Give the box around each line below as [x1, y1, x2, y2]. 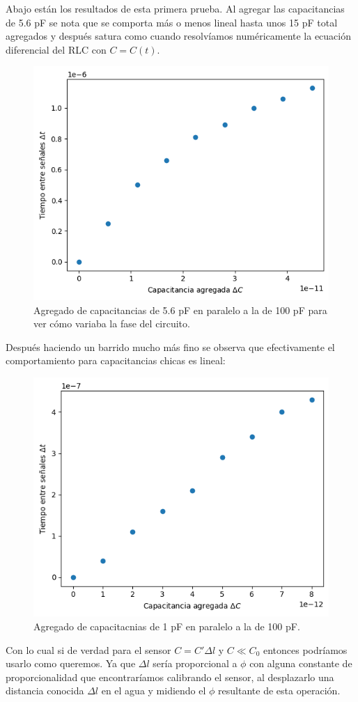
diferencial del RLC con [6, 42, 107, 56]
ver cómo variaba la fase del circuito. [33, 316, 190, 331]
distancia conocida [6, 683, 84, 698]
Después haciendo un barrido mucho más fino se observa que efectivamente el [6, 339, 335, 354]
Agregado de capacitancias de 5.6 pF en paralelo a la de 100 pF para [33, 302, 327, 317]
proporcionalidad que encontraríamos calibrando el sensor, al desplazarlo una [6, 669, 334, 684]
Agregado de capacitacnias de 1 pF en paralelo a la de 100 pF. [33, 619, 300, 634]
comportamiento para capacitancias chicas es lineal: [6, 353, 226, 368]
